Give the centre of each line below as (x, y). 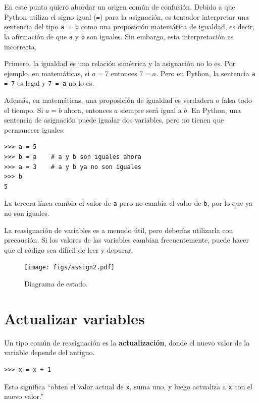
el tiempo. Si (24, 110)
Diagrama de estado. (56, 284)
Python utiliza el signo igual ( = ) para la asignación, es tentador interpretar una (127, 16)
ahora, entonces (88, 110)
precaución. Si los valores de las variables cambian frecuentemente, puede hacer (127, 240)
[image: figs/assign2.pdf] (69, 268)
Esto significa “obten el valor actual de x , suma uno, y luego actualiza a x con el (128, 386)
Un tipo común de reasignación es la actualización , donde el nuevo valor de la (127, 342)
